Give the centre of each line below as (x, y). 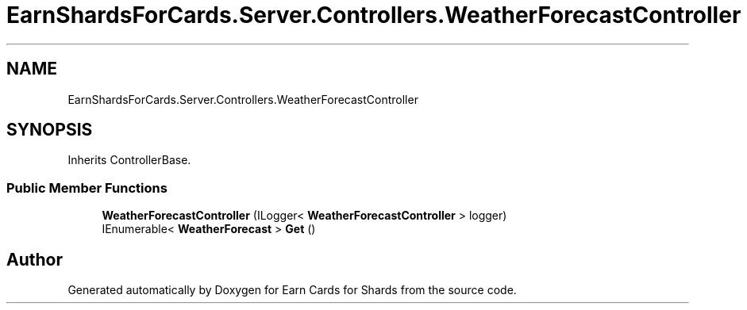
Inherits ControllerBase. (129, 160)
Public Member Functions (87, 188)
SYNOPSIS (50, 130)
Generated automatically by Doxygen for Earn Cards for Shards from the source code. (292, 290)
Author (35, 259)
